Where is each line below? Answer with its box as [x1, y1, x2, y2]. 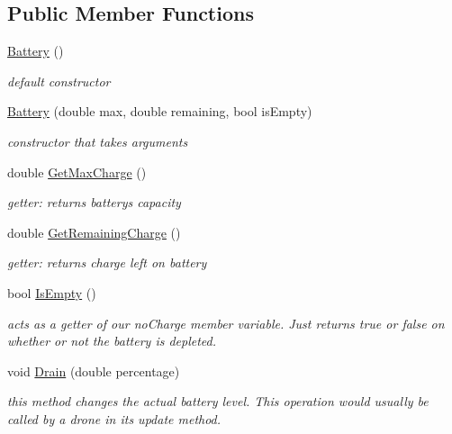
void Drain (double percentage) [7, 361, 180, 380]
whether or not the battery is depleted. [7, 331, 217, 350]
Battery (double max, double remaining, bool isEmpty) [7, 102, 312, 121]
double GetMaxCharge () [7, 162, 147, 181]
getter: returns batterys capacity [7, 193, 181, 212]
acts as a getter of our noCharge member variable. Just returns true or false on [7, 313, 445, 332]
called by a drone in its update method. [7, 409, 221, 428]
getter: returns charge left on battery [7, 253, 207, 272]
